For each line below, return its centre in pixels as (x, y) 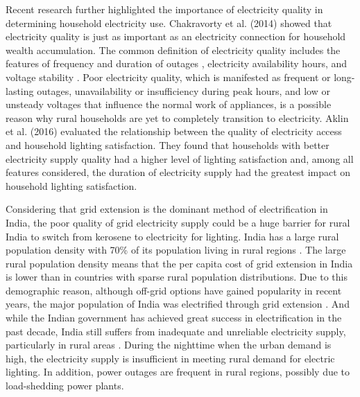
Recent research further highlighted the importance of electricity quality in (164, 9)
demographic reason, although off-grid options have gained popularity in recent (174, 290)
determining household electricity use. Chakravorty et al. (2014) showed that (169, 23)
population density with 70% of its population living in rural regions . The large (176, 250)
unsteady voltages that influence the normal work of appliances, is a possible (169, 104)
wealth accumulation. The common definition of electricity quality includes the (173, 50)
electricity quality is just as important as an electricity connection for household (176, 36)
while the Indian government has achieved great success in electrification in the (174, 318)
